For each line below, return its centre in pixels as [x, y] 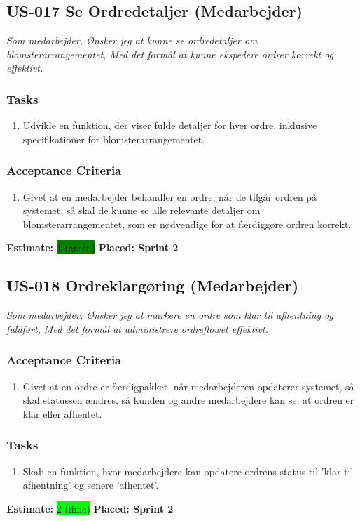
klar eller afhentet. [62, 413]
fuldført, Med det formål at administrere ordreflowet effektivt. [137, 328]
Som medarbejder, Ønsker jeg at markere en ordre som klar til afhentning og [170, 315]
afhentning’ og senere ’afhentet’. [91, 485]
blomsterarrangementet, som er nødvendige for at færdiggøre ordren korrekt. [187, 224]
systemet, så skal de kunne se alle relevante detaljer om [141, 210]
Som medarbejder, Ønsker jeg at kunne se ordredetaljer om [132, 40]
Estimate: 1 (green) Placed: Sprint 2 [92, 248]
